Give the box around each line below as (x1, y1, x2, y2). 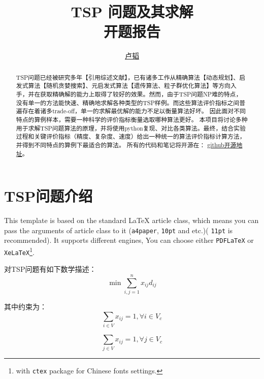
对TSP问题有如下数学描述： (4, 264, 96, 274)
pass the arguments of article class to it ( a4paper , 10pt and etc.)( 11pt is (4, 225, 233, 235)
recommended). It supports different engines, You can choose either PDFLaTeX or (4, 235, 254, 245)
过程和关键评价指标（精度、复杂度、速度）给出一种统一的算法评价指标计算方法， (16, 132, 246, 141)
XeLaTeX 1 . (4, 245, 35, 257)
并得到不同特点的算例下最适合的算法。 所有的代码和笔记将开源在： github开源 (16, 140, 237, 149)
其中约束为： (4, 301, 47, 312)
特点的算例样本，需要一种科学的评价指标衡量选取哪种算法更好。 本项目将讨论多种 (16, 115, 248, 123)
